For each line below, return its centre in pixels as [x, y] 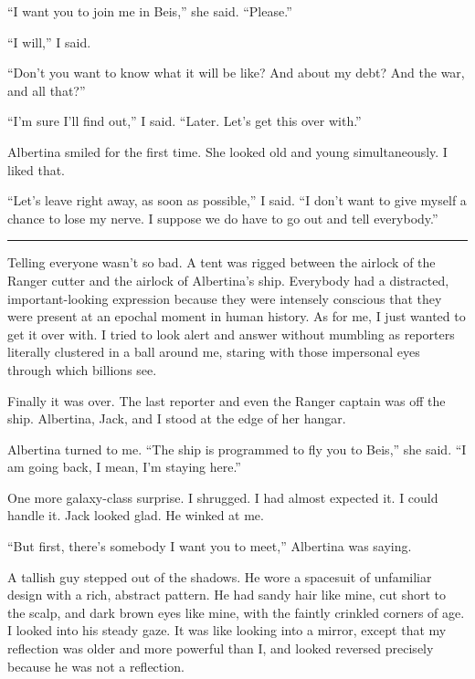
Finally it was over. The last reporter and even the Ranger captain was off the [227, 400]
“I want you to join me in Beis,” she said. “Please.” [150, 11]
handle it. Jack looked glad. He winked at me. [136, 515]
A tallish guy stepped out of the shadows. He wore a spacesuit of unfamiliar [220, 576]
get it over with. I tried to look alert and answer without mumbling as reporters [231, 334]
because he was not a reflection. [96, 666]
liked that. [37, 169]
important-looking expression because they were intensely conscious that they [225, 298]
